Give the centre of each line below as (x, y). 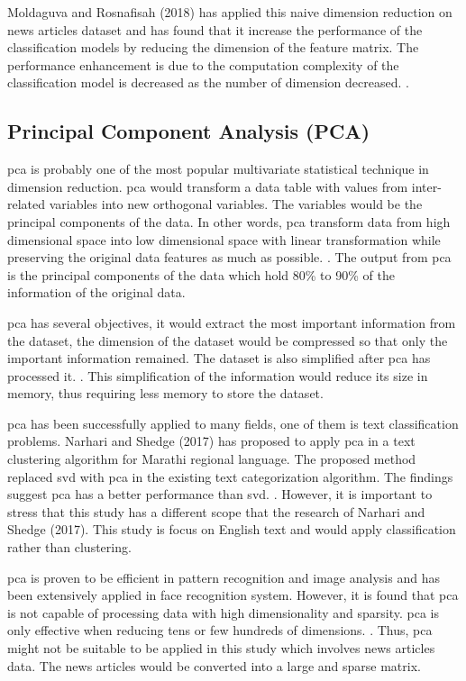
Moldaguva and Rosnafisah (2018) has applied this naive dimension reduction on (230, 12)
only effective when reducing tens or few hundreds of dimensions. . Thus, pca (220, 630)
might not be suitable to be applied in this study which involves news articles (221, 648)
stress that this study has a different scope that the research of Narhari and (216, 511)
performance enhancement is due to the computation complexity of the (203, 64)
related (27, 204)
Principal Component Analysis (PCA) (189, 131)
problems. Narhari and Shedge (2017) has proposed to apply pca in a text (211, 441)
